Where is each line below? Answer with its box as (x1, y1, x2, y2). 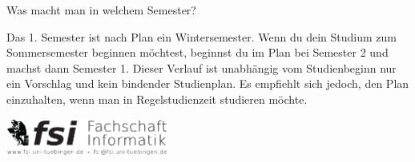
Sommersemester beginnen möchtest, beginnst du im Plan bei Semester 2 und (6, 44, 389, 61)
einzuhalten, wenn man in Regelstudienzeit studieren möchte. (6, 90, 308, 107)
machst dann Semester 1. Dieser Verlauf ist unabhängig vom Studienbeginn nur (6, 59, 397, 76)
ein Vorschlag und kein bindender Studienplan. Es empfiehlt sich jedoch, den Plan (6, 75, 409, 92)
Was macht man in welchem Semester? (6, 2, 196, 18)
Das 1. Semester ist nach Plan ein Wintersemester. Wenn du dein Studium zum (6, 28, 397, 45)
